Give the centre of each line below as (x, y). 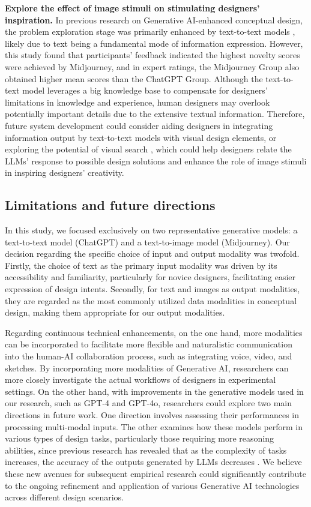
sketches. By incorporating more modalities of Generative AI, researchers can (147, 367)
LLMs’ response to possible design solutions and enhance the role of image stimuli (156, 160)
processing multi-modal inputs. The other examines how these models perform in (154, 426)
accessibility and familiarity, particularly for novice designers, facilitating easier (150, 277)
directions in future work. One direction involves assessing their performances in (152, 415)
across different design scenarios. (65, 497)
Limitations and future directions (110, 205)
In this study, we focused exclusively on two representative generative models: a (151, 230)
